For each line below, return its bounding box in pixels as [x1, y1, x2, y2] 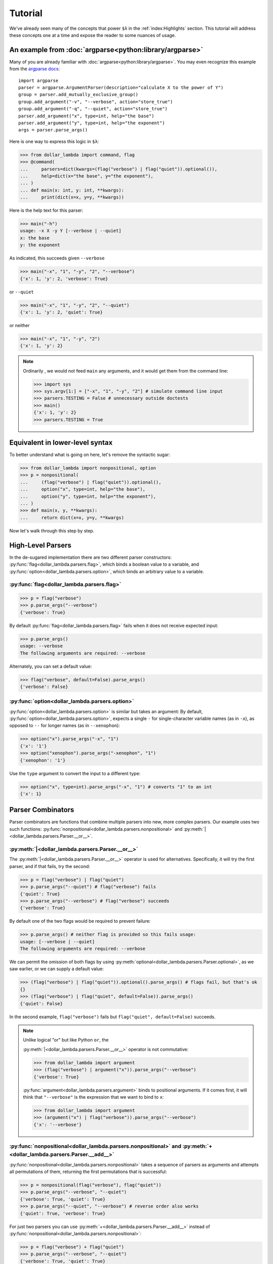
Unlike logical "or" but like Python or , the [23, 1037, 109, 1043]
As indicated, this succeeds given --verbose [9, 255, 105, 261]
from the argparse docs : [9, 66, 60, 72]
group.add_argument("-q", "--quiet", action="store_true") [18, 106, 168, 112]
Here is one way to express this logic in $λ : [9, 138, 99, 144]
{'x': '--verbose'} [33, 1121, 82, 1127]
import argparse [18, 77, 59, 83]
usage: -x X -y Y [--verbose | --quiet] [20, 228, 121, 234]
